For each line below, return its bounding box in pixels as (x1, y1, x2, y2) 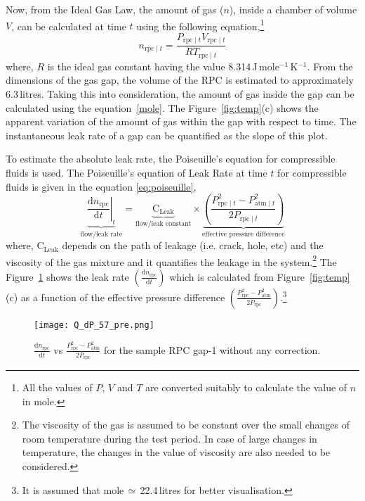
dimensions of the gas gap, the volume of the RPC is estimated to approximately (6, 72, 354, 87)
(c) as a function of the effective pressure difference (6, 289, 225, 304)
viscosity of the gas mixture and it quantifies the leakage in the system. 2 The (6, 252, 337, 269)
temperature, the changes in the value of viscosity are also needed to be (22, 445, 331, 459)
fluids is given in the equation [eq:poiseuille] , (6, 179, 197, 194)
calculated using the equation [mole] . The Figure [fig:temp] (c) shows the (6, 100, 319, 115)
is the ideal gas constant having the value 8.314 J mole (47, 58, 279, 73)
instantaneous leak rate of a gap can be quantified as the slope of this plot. (6, 127, 328, 142)
